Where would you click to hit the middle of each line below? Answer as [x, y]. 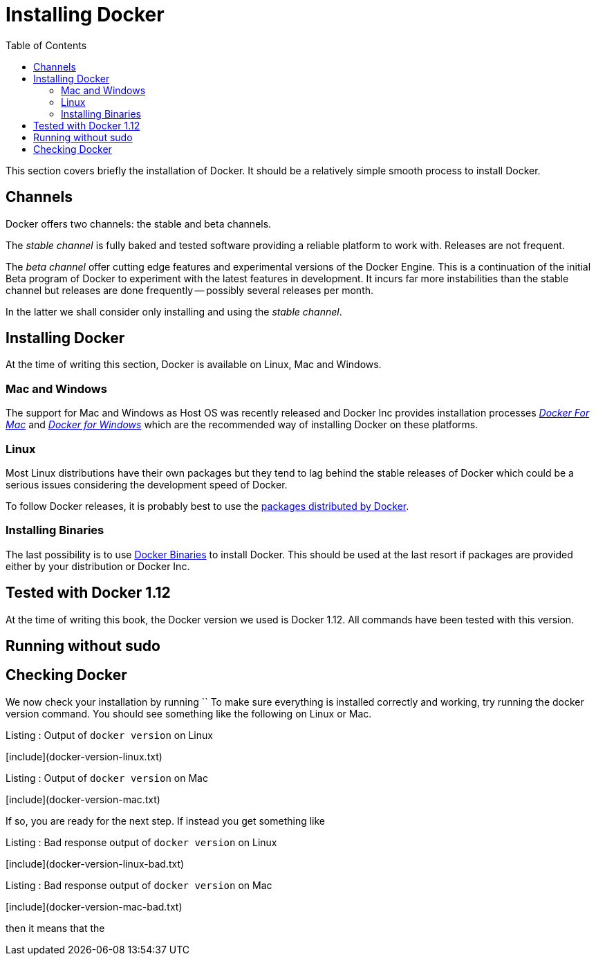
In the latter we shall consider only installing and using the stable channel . [174, 311]
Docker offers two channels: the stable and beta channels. [139, 223]
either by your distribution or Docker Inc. [98, 566]
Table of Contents [46, 45]
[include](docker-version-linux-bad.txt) [95, 863]
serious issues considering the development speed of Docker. [147, 484]
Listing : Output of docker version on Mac [107, 778]
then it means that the [55, 928]
